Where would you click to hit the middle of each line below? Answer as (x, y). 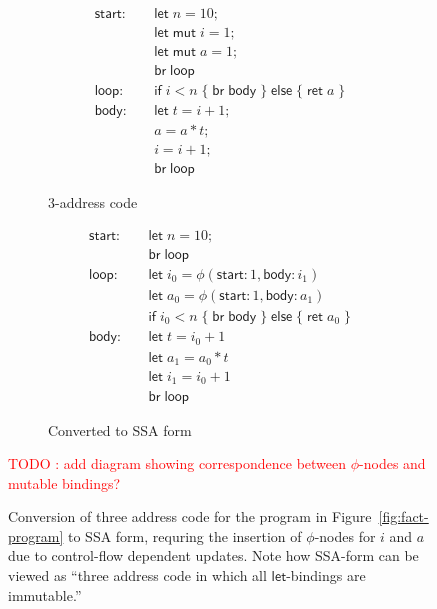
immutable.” (45, 594)
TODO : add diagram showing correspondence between (177, 463)
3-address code (93, 202)
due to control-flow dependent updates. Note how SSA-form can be (213, 555)
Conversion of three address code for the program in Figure (190, 516)
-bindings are (326, 575)
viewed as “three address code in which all (137, 575)
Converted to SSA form (120, 429)
